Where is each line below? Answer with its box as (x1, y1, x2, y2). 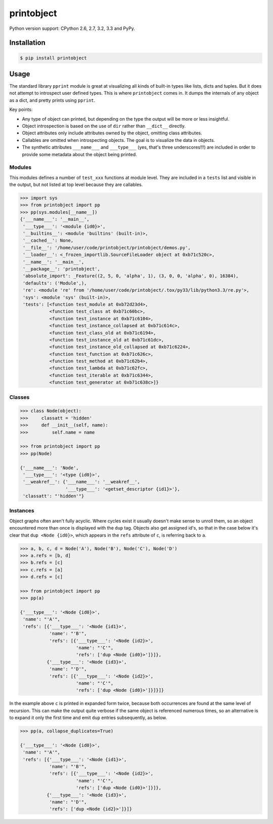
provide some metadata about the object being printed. (22, 151, 138, 157)
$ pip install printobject (20, 55, 87, 61)
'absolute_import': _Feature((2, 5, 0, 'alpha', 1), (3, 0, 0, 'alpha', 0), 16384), (23, 273, 239, 279)
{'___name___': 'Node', (20, 465, 79, 471)
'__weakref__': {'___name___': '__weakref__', (23, 479, 140, 485)
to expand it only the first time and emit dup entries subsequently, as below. (9, 715, 167, 721)
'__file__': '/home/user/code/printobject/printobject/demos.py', (23, 245, 191, 250)
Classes (9, 393, 30, 400)
